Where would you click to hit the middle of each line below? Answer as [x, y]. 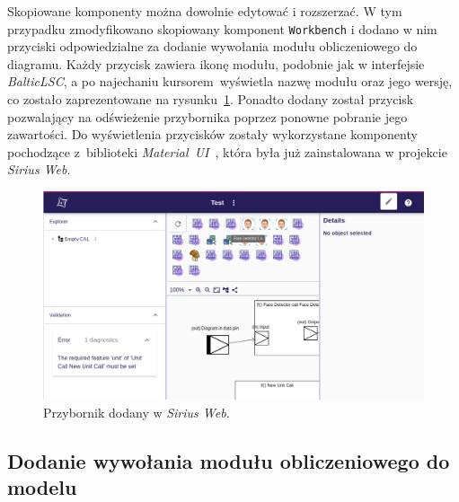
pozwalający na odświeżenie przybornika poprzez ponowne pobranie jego [207, 116]
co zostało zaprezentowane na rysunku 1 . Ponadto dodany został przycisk [211, 99]
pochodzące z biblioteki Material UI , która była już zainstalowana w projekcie [227, 151]
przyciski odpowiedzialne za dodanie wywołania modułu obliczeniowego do [212, 46]
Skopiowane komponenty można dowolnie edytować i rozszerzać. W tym [205, 11]
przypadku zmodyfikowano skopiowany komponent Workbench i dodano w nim [222, 28]
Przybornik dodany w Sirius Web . [137, 412]
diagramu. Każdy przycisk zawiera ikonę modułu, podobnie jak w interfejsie [216, 63]
